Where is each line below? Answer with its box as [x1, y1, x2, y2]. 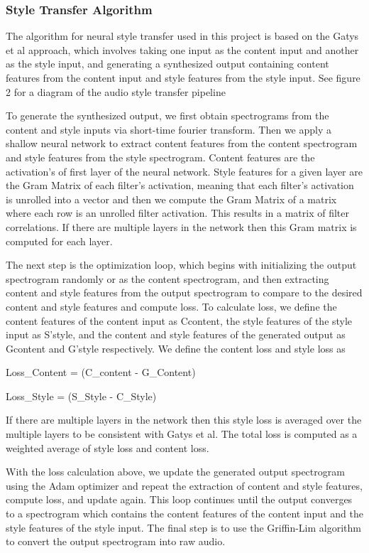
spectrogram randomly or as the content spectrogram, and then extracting [6, 271, 329, 286]
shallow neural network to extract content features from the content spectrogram [6, 136, 358, 151]
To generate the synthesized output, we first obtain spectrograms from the [6, 108, 329, 123]
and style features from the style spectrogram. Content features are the [6, 149, 315, 164]
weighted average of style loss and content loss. [6, 440, 209, 455]
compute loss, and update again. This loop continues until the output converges [6, 492, 353, 507]
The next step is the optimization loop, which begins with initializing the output [6, 257, 357, 272]
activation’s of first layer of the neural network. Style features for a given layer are [6, 163, 363, 178]
